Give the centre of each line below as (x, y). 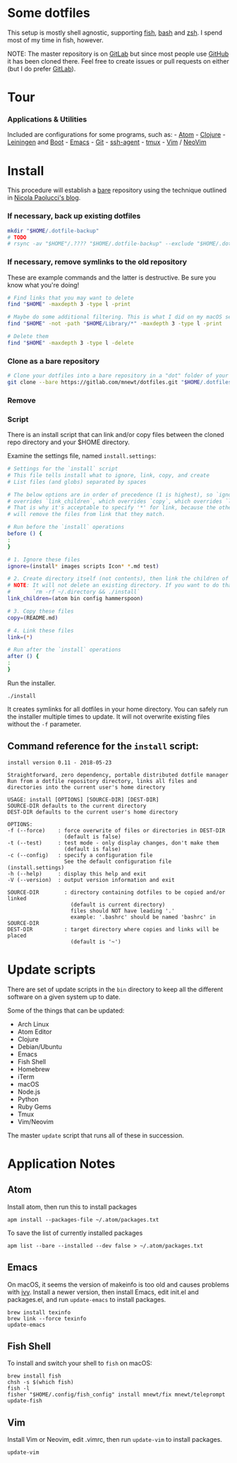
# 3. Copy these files (41, 611)
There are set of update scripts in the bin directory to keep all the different (115, 989)
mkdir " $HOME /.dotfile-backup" (53, 231)
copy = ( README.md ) (33, 618)
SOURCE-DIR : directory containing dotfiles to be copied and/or (116, 892)
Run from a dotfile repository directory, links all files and (102, 781)
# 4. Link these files (41, 631)
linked (17, 898)
